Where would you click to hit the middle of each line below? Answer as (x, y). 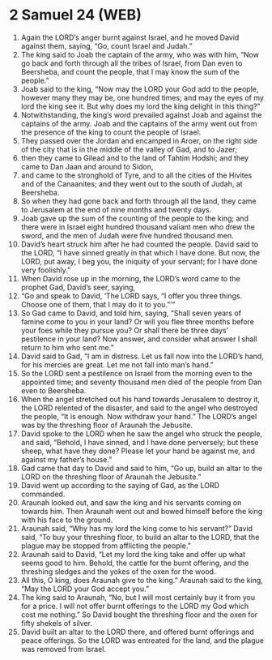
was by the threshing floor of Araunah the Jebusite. (107, 425)
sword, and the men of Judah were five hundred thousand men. (127, 235)
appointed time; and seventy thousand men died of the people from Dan (141, 382)
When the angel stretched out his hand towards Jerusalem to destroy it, (140, 399)
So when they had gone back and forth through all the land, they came (139, 201)
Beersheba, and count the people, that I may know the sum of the (130, 71)
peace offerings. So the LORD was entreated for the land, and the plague (142, 640)
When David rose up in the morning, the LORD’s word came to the (131, 278)
